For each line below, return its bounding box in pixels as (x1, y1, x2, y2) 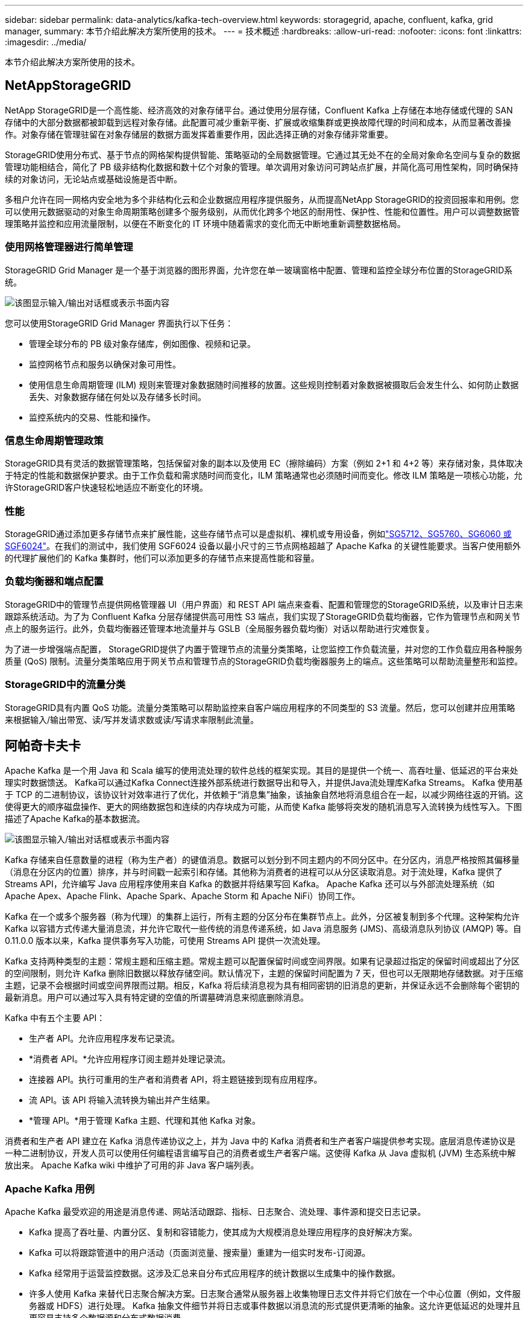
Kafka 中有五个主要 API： (5, 1013, 105, 1024)
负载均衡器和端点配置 (5, 575, 104, 588)
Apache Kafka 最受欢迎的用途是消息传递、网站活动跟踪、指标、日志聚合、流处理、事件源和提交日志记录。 (5, 1206, 426, 1217)
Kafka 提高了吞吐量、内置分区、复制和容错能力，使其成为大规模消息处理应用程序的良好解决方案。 (29, 1227, 417, 1238)
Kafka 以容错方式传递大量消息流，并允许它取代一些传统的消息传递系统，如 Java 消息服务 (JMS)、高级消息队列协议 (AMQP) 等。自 (5, 923, 521, 934)
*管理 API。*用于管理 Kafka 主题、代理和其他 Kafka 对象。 (29, 1115, 261, 1126)
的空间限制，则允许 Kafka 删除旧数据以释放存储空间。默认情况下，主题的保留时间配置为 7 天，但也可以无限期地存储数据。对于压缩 (5, 968, 523, 979)
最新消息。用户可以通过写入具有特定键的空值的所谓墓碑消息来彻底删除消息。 (5, 992, 309, 1003)
